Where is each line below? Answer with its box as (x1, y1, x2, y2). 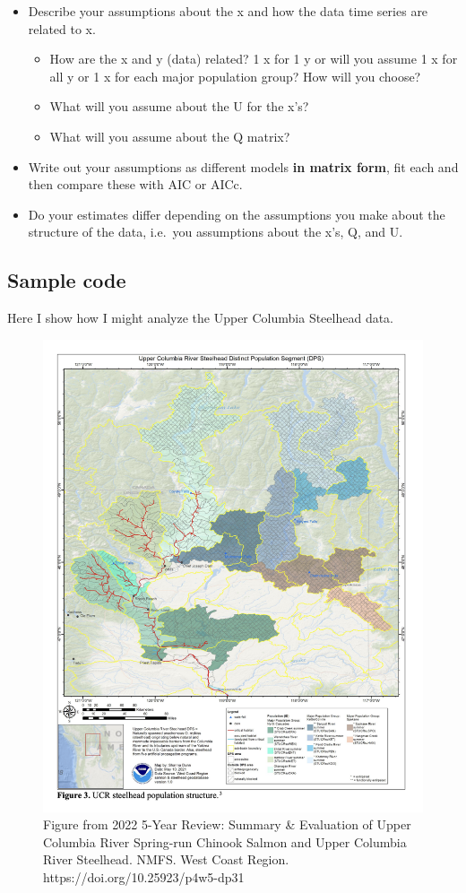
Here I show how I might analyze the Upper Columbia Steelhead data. (7, 308, 394, 327)
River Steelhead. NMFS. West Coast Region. (43, 850, 289, 869)
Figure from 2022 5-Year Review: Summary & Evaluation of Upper (43, 815, 411, 834)
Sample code (7, 266, 126, 294)
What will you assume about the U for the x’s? (49, 97, 309, 116)
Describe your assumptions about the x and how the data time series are (28, 2, 428, 20)
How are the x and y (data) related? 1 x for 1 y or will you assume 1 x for (49, 49, 458, 68)
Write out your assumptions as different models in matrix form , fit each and (28, 157, 459, 176)
